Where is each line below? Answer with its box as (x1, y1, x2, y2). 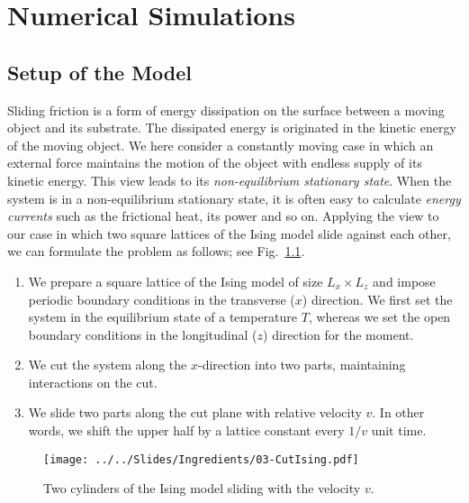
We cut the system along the (28, 355, 187, 374)
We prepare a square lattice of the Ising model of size (28, 271, 323, 290)
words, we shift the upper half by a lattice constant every (28, 421, 345, 440)
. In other (372, 403, 425, 422)
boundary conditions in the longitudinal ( (28, 325, 257, 343)
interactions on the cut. (28, 372, 158, 391)
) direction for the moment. (263, 325, 414, 343)
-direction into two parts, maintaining (198, 355, 406, 374)
